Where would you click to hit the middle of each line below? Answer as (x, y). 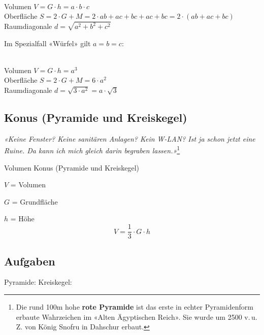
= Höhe (22, 219)
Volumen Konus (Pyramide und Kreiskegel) (72, 167)
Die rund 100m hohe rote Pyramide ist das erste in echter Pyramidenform (135, 306)
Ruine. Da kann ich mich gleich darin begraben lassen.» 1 (92, 150)
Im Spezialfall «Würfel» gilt (47, 43)
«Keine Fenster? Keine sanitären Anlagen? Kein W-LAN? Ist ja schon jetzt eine (130, 138)
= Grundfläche (35, 201)
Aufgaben (30, 261)
